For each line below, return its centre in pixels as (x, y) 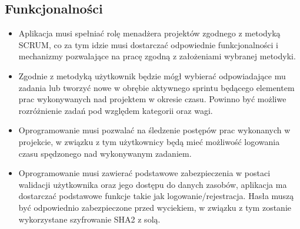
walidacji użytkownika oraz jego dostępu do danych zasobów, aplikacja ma (153, 184)
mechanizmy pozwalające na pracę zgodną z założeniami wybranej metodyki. (157, 56)
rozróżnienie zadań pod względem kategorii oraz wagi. (116, 110)
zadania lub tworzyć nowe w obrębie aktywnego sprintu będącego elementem (156, 87)
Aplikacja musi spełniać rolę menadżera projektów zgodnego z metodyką (149, 33)
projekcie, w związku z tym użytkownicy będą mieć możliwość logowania (149, 141)
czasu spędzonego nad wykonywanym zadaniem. (105, 153)
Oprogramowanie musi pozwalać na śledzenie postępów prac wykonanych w (154, 130)
